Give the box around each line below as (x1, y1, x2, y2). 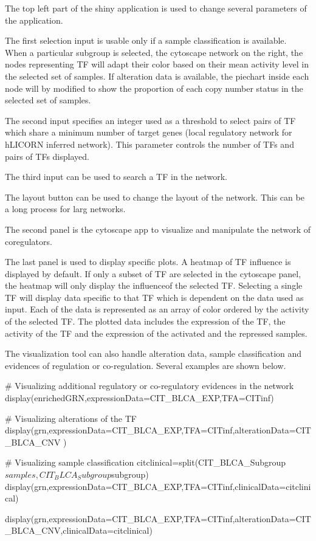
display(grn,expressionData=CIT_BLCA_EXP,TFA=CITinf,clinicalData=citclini (5, 480, 311, 492)
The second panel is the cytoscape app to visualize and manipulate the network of (5, 222, 311, 235)
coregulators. (5, 235, 52, 247)
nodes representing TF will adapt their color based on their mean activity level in (5, 58, 309, 71)
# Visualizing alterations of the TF (5, 412, 137, 424)
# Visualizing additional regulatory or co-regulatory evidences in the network (5, 379, 294, 392)
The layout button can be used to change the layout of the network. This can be (5, 190, 304, 203)
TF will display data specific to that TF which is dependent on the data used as (5, 291, 304, 303)
